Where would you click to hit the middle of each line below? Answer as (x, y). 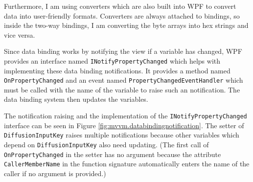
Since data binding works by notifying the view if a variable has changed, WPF (123, 51)
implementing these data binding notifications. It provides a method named (117, 70)
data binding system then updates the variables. (76, 99)
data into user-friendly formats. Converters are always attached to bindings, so (122, 15)
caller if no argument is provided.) (55, 173)
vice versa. (20, 34)
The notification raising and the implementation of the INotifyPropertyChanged (126, 116)
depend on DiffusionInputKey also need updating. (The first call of (106, 144)
